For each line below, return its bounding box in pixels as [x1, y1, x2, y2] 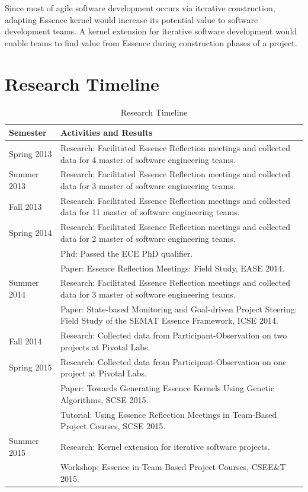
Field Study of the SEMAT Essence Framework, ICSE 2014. [60, 314, 278, 327]
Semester [9, 126, 47, 139]
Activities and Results [60, 126, 153, 139]
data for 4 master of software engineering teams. [60, 153, 236, 165]
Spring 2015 [9, 361, 52, 373]
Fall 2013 [9, 200, 42, 212]
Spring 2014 [9, 226, 52, 239]
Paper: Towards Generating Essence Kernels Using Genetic [60, 382, 275, 394]
